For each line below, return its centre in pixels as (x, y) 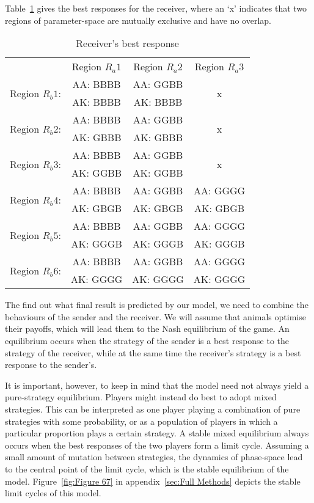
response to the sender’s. (51, 365)
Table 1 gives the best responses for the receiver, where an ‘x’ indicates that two (156, 8)
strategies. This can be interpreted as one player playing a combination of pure (153, 409)
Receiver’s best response (127, 43)
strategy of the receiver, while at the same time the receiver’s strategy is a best (153, 352)
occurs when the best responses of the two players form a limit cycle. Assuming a (157, 445)
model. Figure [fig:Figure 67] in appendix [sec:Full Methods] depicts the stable (153, 481)
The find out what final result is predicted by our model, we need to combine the (157, 305)
